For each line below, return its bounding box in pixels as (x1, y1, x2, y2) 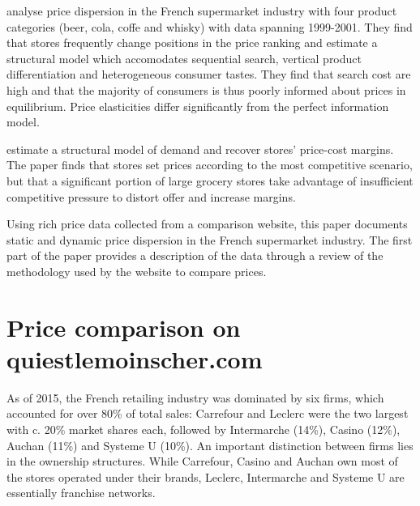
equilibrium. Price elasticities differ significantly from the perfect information (6, 97, 389, 114)
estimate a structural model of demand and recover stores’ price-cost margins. (6, 140, 394, 157)
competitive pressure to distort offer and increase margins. (6, 188, 296, 205)
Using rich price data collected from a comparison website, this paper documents (6, 215, 408, 232)
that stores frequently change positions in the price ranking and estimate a (6, 34, 378, 51)
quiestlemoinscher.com (6, 342, 263, 375)
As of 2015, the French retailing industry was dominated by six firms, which (6, 389, 384, 406)
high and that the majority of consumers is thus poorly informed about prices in (6, 81, 406, 98)
